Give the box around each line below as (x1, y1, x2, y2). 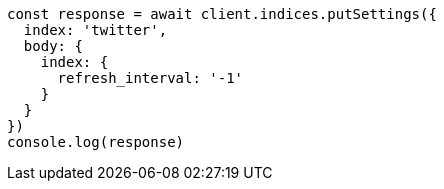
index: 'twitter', (23, 22, 168, 38)
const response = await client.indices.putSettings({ (7, 6, 437, 22)
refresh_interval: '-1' (57, 70, 244, 86)
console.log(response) (7, 134, 185, 150)
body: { (23, 38, 83, 54)
